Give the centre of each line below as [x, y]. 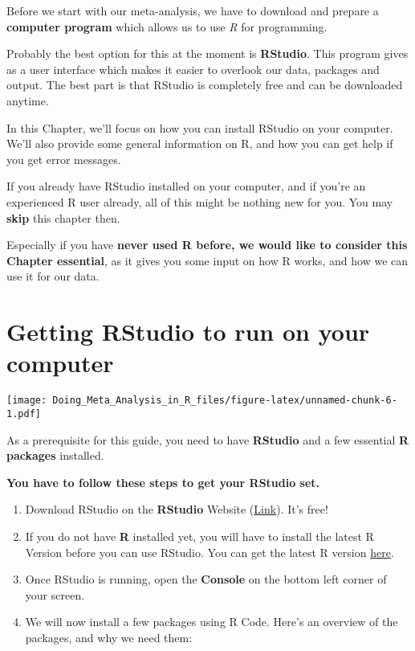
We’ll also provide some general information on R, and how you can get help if [200, 143]
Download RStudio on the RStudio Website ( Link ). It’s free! [177, 509]
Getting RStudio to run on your [188, 332]
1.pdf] [24, 414]
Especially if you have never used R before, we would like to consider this [207, 245]
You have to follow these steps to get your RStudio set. [163, 482]
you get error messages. [64, 159]
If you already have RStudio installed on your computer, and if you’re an [186, 186]
